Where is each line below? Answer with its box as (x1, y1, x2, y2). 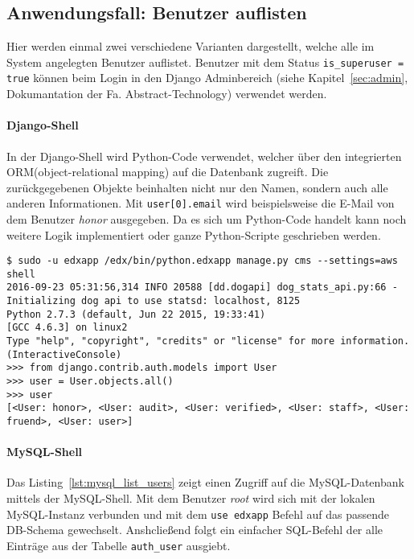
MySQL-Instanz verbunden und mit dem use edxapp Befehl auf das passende (6, 505, 390, 522)
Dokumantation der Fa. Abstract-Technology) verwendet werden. (6, 85, 327, 102)
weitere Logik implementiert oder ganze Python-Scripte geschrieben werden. (6, 226, 381, 243)
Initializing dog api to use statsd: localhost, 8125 (6, 295, 301, 307)
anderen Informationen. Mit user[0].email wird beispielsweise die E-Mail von (6, 195, 395, 212)
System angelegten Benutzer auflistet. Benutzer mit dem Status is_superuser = (6, 53, 404, 70)
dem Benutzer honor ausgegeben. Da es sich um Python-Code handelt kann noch (6, 210, 407, 227)
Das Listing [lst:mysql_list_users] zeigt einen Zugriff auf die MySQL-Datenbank (6, 474, 404, 491)
